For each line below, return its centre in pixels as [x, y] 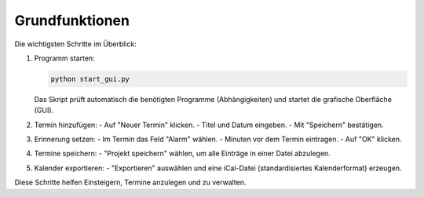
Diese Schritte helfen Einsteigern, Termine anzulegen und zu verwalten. [130, 182]
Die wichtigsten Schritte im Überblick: [75, 44]
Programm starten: [64, 58]
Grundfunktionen [72, 20]
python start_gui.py [90, 79]
